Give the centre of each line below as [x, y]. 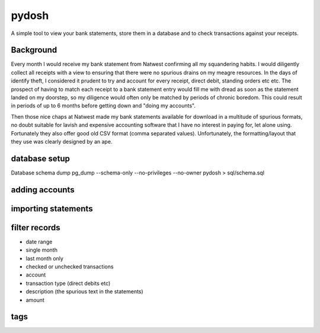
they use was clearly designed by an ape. [62, 141]
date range [39, 242]
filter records [36, 228]
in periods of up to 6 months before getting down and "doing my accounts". [103, 106]
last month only [44, 258]
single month [41, 250]
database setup [41, 158]
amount [35, 300]
